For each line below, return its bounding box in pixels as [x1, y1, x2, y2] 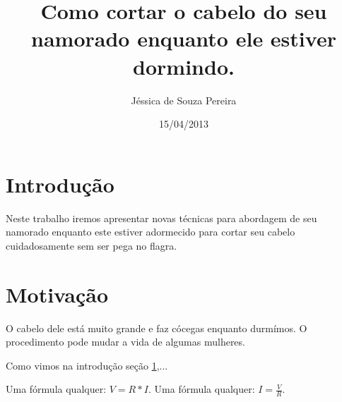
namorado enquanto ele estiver [31, 24, 336, 53]
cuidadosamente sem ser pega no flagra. [6, 238, 177, 252]
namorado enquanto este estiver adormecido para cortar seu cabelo [6, 224, 295, 239]
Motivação [6, 279, 109, 308]
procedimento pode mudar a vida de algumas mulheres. [6, 334, 245, 349]
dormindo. [133, 51, 235, 80]
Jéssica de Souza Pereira [131, 92, 237, 107]
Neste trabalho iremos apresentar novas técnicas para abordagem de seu [6, 210, 317, 225]
